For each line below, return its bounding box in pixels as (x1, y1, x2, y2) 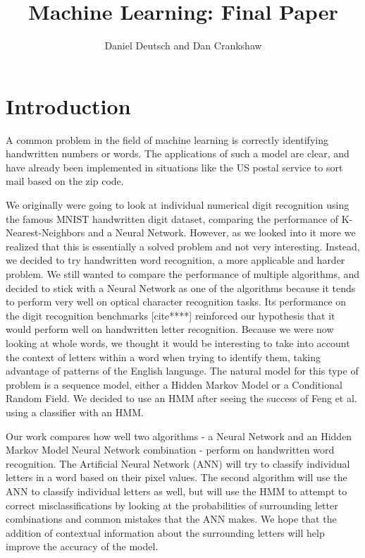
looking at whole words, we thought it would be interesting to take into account (6, 335, 350, 350)
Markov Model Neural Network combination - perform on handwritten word (6, 442, 335, 457)
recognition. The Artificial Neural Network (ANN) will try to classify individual (6, 456, 350, 471)
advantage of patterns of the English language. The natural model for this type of (6, 363, 359, 378)
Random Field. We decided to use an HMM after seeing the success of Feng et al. (6, 391, 357, 406)
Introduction (6, 91, 131, 120)
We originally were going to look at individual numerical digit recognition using (6, 198, 349, 212)
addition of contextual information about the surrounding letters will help (6, 525, 325, 540)
